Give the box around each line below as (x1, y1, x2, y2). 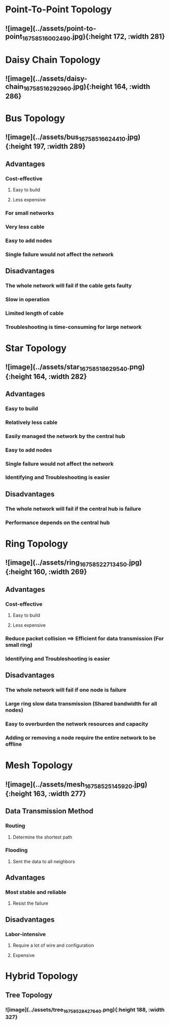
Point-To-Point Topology (5, 4, 112, 15)
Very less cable (5, 223, 45, 230)
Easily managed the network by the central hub (5, 433, 125, 440)
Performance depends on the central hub (5, 519, 110, 526)
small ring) (5, 641, 33, 648)
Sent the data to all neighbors (12, 858, 75, 864)
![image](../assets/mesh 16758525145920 (5, 780, 133, 790)
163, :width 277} (33, 789, 87, 798)
